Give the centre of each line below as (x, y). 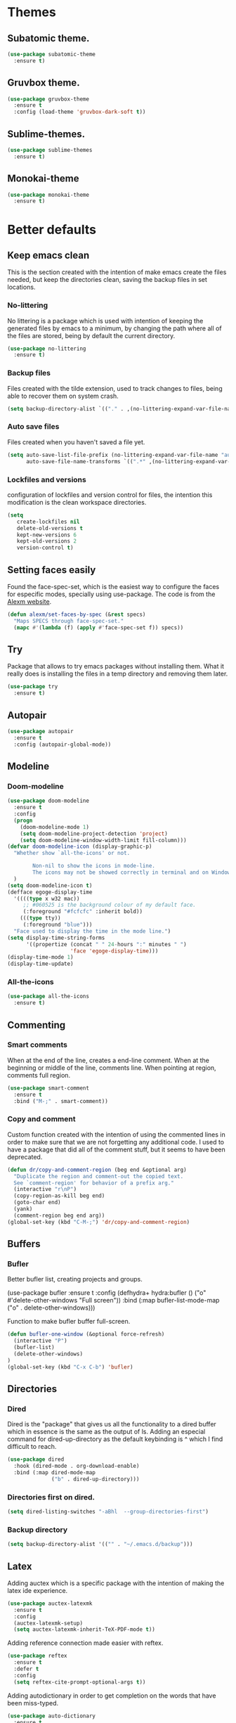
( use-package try (33, 687)
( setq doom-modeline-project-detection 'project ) (94, 834)
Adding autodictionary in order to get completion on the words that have (112, 1696)
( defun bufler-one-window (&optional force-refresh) (86, 1334)
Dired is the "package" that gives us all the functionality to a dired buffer (112, 1424)
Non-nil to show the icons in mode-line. (94, 866)
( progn (23, 820)
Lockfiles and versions (47, 479)
